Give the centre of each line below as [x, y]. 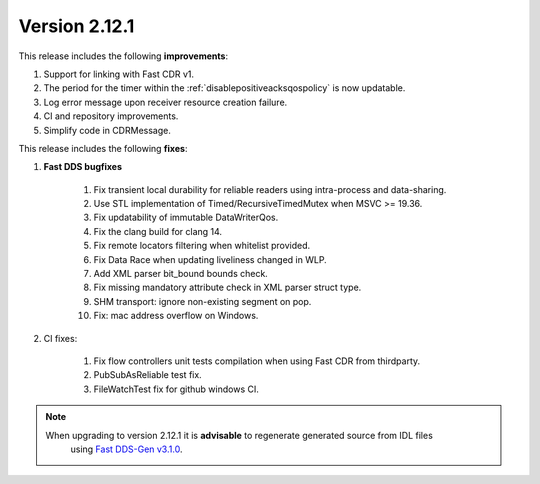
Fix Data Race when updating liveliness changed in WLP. [210, 259]
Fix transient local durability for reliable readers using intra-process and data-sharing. [270, 189]
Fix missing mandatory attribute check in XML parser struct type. [227, 287]
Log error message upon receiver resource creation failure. [165, 102]
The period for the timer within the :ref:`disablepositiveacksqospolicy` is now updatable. [224, 88]
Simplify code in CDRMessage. [107, 130]
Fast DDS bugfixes [82, 167]
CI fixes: [60, 338]
